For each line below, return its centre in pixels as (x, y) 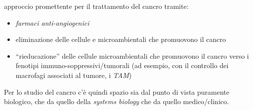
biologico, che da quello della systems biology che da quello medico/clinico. (117, 101)
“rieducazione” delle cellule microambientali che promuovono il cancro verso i (132, 55)
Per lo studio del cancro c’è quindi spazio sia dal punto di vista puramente (117, 92)
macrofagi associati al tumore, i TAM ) (74, 75)
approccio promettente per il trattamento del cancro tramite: (96, 6)
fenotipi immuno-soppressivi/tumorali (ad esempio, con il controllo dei (122, 65)
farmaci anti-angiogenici (52, 22)
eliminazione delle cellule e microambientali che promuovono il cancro (121, 39)
